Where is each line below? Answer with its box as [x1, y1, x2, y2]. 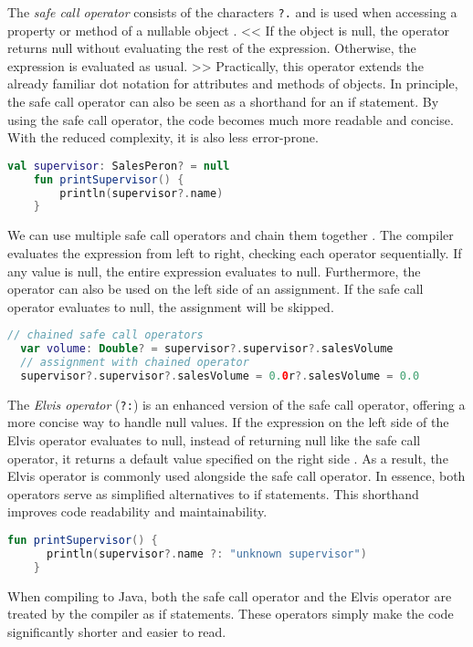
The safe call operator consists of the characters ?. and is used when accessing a [7, 3, 457, 21]
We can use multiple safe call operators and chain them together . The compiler [7, 225, 454, 245]
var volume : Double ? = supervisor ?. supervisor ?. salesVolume [20, 342, 394, 356]
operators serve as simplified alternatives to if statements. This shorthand [7, 484, 419, 503]
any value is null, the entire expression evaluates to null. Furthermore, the [7, 261, 421, 280]
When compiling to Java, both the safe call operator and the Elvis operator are [7, 586, 452, 605]
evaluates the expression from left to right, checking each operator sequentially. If [7, 243, 462, 262]
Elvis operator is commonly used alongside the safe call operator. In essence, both [7, 466, 466, 485]
